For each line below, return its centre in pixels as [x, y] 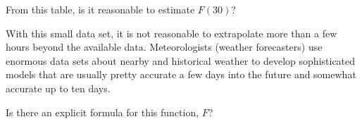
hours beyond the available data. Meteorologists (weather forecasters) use [164, 47]
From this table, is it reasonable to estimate [100, 9]
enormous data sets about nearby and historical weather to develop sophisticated [181, 60]
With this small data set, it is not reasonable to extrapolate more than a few [171, 33]
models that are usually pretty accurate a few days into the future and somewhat [181, 74]
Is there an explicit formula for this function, [102, 112]
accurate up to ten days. [58, 88]
